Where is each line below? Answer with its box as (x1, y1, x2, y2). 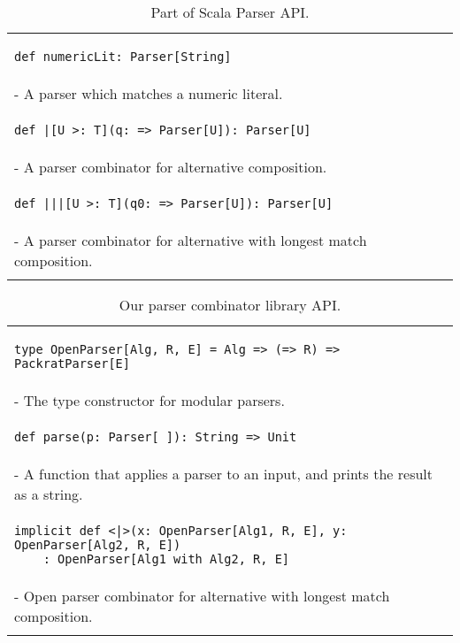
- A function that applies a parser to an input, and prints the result (14, 463, 433, 484)
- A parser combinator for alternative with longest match (14, 230, 367, 250)
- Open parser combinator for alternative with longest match (14, 586, 390, 606)
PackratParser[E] (14, 356, 130, 371)
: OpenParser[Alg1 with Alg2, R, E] (42, 552, 290, 566)
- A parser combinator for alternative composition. (14, 157, 327, 177)
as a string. (14, 484, 83, 504)
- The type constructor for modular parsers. (14, 390, 285, 410)
